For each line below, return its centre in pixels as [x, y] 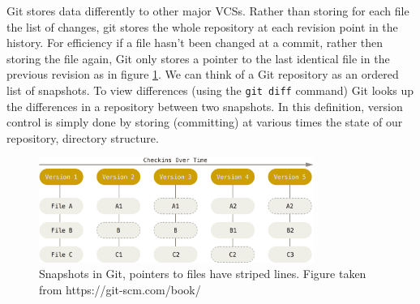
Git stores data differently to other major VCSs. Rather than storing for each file [208, 11]
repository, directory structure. [83, 137]
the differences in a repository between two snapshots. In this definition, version [205, 106]
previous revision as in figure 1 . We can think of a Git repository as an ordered [203, 74]
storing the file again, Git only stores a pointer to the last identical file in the [198, 58]
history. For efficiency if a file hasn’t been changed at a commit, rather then [195, 43]
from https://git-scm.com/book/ [120, 289]
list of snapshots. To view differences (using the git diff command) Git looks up [210, 90]
